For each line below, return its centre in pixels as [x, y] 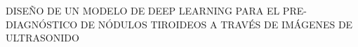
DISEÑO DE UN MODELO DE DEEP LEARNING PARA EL [143, 10]
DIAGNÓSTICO [42, 24]
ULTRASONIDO [42, 38]
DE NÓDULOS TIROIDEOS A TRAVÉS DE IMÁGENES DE [217, 24]
